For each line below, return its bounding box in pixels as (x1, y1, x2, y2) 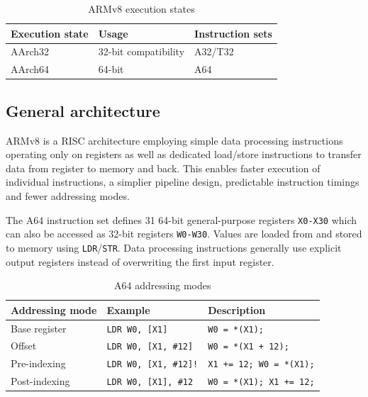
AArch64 (11, 62, 50, 77)
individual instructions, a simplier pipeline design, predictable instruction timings (6, 174, 359, 189)
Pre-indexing (11, 356, 66, 371)
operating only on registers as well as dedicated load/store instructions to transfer (6, 147, 362, 162)
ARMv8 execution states (88, 1, 195, 16)
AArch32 (11, 44, 50, 59)
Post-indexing (11, 374, 70, 388)
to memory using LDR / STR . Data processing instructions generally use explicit (6, 240, 342, 255)
